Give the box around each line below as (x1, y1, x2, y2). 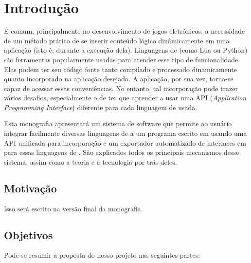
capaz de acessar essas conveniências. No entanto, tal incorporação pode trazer (4, 83, 238, 93)
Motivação (4, 180, 57, 195)
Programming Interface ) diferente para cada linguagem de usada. (4, 102, 197, 112)
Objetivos (4, 227, 53, 242)
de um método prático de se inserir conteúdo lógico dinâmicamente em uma (4, 35, 230, 45)
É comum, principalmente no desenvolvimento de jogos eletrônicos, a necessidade (4, 26, 245, 36)
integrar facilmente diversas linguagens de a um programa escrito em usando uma (4, 128, 247, 138)
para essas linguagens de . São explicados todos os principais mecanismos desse (4, 147, 239, 157)
